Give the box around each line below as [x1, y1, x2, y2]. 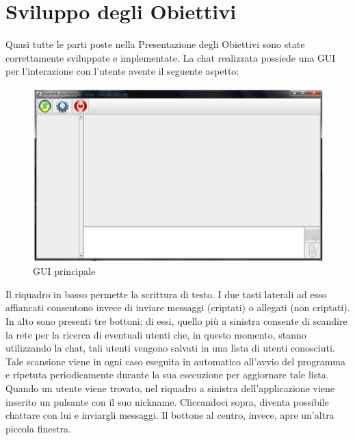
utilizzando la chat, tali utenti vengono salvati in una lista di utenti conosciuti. [5, 341, 335, 355]
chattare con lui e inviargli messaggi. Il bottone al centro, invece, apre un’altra [5, 408, 334, 422]
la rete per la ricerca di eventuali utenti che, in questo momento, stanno [5, 327, 306, 341]
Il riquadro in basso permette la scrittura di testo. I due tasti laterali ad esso [5, 286, 327, 301]
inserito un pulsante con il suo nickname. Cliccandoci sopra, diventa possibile [5, 394, 329, 408]
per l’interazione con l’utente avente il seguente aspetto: [5, 64, 239, 78]
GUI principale [33, 264, 96, 278]
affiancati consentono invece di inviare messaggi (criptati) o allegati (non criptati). [5, 300, 350, 315]
